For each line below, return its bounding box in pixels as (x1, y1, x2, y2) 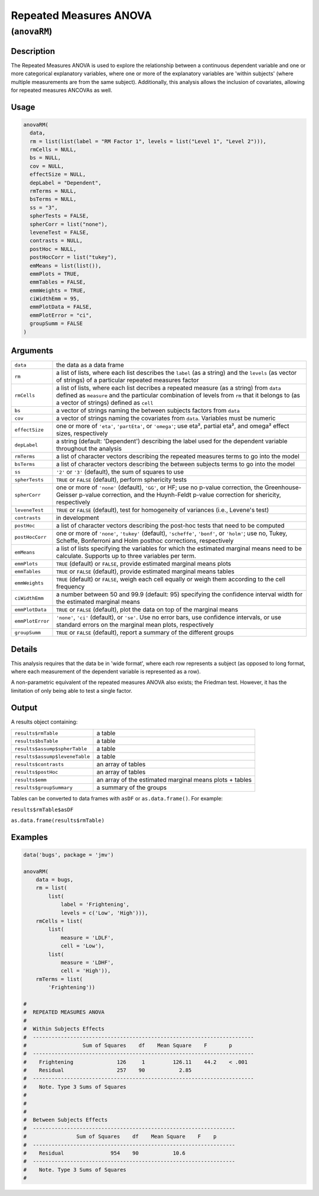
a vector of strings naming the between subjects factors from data (56, 406, 240, 414)
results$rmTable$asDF (11, 806, 74, 813)
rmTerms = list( (35, 976, 83, 982)
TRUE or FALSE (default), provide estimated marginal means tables (56, 567, 235, 576)
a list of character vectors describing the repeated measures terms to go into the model (56, 452, 300, 461)
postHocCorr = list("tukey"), (30, 254, 118, 261)
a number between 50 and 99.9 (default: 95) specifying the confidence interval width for (56, 590, 303, 599)
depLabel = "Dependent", (30, 179, 102, 186)
